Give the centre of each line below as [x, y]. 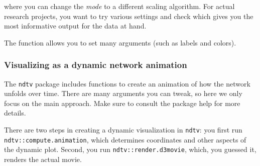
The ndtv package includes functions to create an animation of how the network [127, 83]
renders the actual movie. [43, 159]
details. [15, 113]
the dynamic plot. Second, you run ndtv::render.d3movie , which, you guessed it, [130, 149]
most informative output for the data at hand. [75, 26]
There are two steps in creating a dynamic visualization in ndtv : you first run [123, 130]
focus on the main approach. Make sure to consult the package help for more [122, 103]
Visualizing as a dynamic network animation [96, 65]
